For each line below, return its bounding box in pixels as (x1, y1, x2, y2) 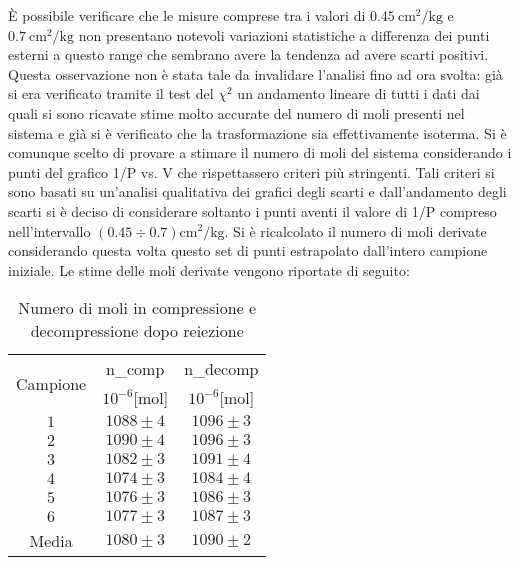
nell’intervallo (8, 220, 91, 241)
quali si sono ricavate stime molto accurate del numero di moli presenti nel (8, 102, 465, 123)
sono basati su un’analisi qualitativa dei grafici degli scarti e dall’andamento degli (8, 181, 507, 202)
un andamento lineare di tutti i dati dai (237, 83, 480, 104)
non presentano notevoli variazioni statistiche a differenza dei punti (78, 24, 490, 45)
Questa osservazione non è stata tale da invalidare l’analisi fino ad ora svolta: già (8, 63, 503, 84)
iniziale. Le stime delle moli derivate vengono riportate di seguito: (8, 259, 410, 280)
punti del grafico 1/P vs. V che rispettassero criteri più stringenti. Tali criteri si (8, 161, 495, 182)
